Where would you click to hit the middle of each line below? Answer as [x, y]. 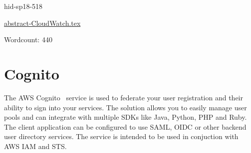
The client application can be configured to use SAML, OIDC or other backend [125, 126]
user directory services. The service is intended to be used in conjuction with [121, 136]
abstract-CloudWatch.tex [42, 23]
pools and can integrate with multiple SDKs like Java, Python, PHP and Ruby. [125, 117]
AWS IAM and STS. [35, 146]
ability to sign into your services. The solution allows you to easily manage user [125, 107]
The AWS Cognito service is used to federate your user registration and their [124, 97]
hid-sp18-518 [23, 6]
